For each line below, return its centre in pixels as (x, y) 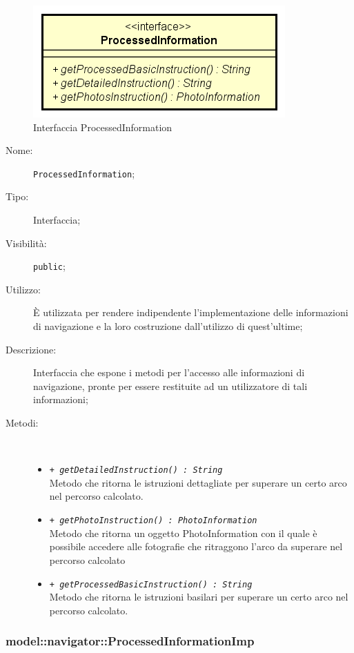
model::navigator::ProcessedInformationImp (130, 641)
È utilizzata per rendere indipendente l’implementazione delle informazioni (191, 312)
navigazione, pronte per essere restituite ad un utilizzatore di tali (170, 386)
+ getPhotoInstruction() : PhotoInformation (153, 521)
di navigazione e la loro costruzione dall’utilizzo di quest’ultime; (168, 326)
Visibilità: (26, 243)
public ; (49, 266)
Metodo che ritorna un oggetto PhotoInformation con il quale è (183, 533)
